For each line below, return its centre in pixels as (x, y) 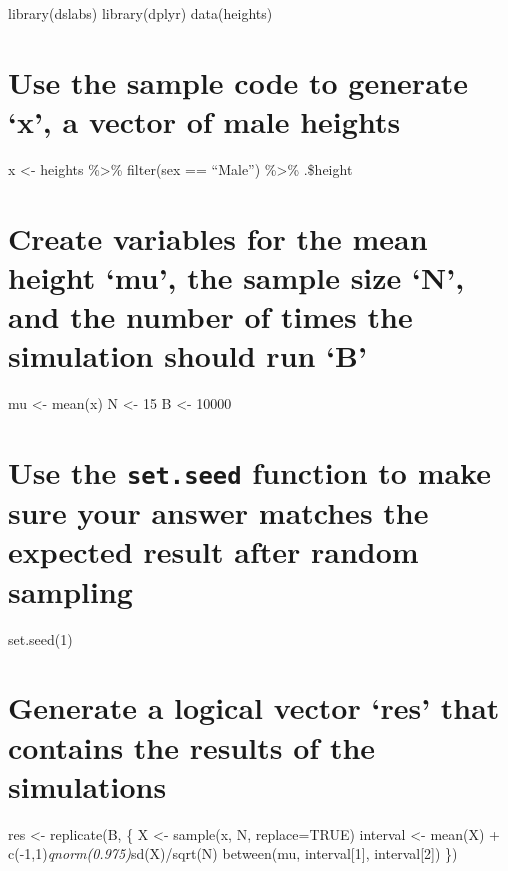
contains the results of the (192, 746)
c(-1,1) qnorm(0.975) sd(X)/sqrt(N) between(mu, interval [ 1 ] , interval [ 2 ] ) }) (233, 853)
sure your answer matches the (218, 512)
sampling (70, 590)
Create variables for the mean (218, 237)
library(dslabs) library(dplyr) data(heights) (140, 13)
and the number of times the (210, 316)
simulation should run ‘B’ (187, 355)
